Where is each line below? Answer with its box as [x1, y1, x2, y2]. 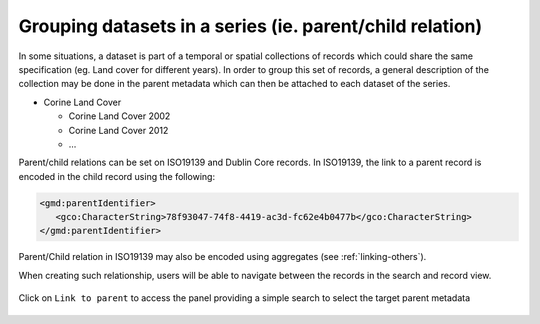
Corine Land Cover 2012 [68, 124, 169, 136]
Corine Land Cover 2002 [68, 110, 171, 122]
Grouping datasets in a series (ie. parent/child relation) [18, 15, 483, 37]
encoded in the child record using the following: [18, 170, 215, 182]
